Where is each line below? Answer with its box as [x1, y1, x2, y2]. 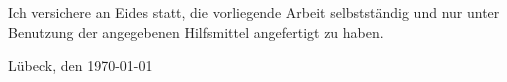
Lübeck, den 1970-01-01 [8, 55, 153, 76]
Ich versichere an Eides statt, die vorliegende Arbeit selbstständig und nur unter [8, 2, 500, 22]
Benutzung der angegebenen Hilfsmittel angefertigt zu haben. [8, 21, 384, 42]
